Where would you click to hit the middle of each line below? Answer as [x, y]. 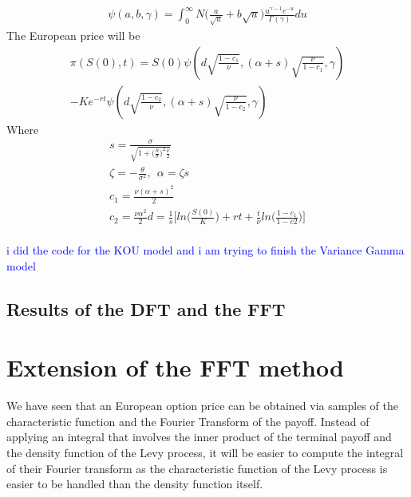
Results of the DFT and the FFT [146, 308]
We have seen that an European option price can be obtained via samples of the [202, 406]
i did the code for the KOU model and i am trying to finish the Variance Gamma [205, 250]
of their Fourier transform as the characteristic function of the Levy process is [197, 468]
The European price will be [73, 35]
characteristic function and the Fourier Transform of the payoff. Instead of [188, 421]
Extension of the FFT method [175, 367]
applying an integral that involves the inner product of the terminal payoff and [199, 437]
